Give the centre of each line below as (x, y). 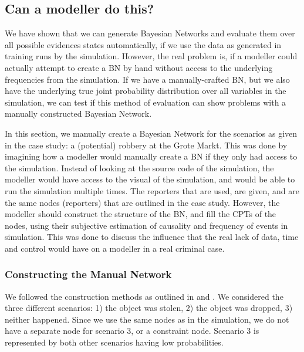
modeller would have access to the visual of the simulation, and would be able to (150, 179)
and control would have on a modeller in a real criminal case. (115, 248)
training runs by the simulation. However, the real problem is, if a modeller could (151, 56)
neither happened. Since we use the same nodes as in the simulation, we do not (147, 319)
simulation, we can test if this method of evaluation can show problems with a (146, 102)
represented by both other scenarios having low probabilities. (114, 342)
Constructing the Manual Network (88, 274)
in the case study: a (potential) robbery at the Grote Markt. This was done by (146, 145)
